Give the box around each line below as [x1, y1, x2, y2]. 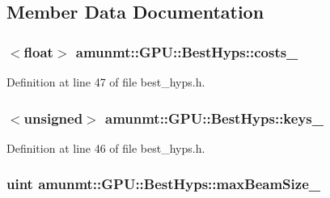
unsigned [23, 107, 83, 128]
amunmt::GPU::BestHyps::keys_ [104, 107, 324, 128]
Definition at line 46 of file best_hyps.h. [6, 139, 205, 156]
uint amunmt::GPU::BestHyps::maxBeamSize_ [6, 174, 320, 194]
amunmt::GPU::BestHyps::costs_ [75, 41, 298, 61]
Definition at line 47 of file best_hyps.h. [6, 74, 205, 90]
